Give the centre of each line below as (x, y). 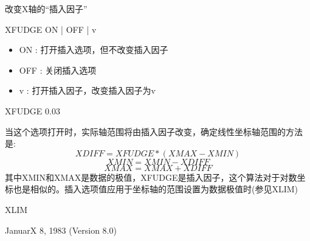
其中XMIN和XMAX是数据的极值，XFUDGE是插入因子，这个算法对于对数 (151, 177)
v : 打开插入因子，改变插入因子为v (87, 90)
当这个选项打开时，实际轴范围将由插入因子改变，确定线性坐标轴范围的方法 (154, 131)
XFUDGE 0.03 (33, 110)
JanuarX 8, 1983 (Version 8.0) (61, 230)
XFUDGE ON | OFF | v (51, 29)
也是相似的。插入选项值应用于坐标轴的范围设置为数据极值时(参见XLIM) (156, 189)
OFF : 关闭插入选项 (58, 70)
